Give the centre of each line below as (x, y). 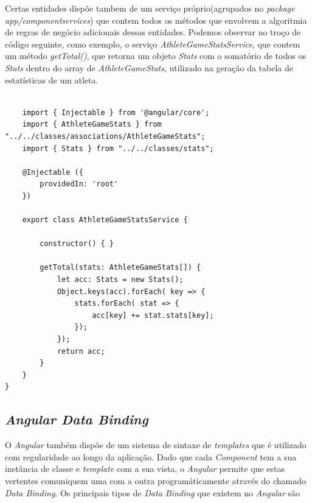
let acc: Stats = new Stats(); (120, 280)
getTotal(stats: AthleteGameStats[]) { (120, 268)
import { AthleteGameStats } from (92, 125)
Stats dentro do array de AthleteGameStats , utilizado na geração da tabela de (149, 67)
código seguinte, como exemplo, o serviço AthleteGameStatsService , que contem (153, 44)
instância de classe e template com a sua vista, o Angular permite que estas (145, 469)
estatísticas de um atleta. (52, 79)
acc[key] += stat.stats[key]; (153, 315)
